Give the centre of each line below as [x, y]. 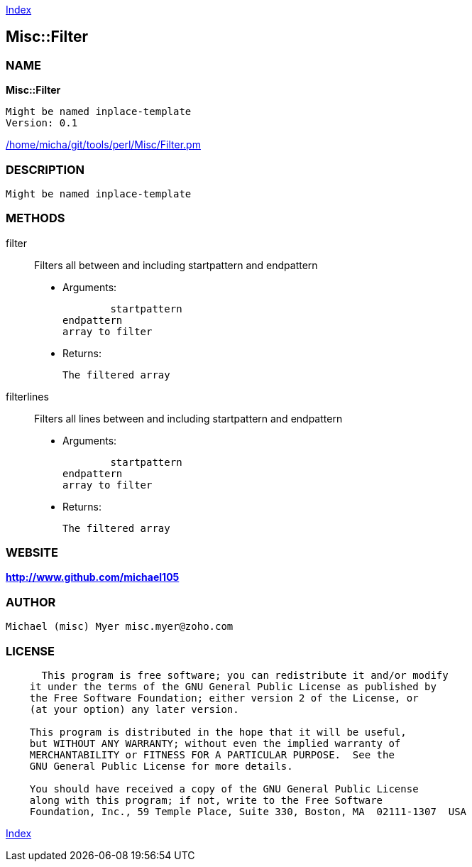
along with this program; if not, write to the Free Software [206, 800]
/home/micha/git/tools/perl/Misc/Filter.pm [103, 145]
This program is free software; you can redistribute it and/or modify [245, 675]
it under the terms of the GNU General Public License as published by [233, 686]
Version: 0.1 [42, 123]
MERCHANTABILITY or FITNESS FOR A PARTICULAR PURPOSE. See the [212, 754]
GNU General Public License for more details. [161, 766]
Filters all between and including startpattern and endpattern [176, 265]
